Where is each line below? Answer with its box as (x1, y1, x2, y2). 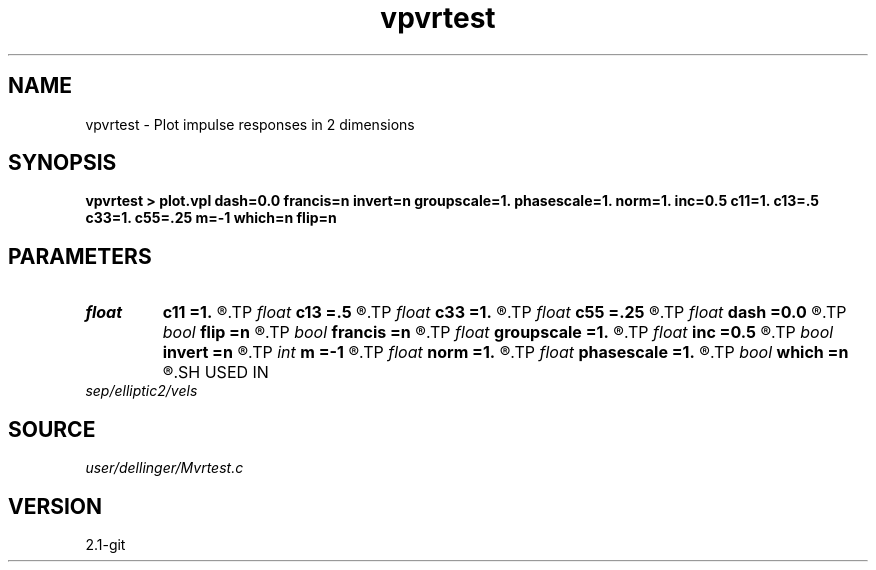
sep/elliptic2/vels (85, 382, 198, 400)
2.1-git (85, 535, 126, 553)
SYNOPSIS (8, 150, 117, 176)
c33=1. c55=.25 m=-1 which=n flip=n (85, 209, 337, 227)
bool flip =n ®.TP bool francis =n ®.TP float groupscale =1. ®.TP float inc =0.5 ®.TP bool (162, 322, 834, 343)
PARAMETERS (8, 243, 152, 269)
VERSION (8, 493, 103, 519)
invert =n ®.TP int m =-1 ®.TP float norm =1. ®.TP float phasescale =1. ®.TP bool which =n (162, 342, 849, 363)
